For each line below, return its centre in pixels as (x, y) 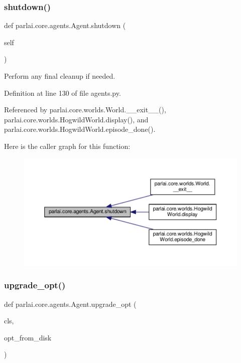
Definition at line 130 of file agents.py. (63, 93)
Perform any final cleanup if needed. (60, 76)
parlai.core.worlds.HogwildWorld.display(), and (76, 119)
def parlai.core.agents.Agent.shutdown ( (65, 25)
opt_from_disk (28, 337)
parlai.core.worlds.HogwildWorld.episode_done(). (80, 129)
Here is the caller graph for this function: (67, 146)
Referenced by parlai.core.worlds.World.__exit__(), (85, 110)
